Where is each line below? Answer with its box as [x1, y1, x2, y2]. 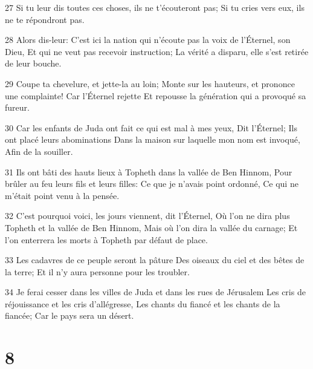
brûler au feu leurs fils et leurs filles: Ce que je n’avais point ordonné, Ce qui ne [5, 177, 298, 190]
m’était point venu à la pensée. [5, 189, 120, 201]
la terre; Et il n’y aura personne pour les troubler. [5, 265, 190, 278]
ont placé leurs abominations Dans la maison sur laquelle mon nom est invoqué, [5, 133, 300, 146]
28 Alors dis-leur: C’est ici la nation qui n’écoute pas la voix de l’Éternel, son [5, 33, 291, 46]
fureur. [5, 101, 30, 114]
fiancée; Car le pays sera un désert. [5, 309, 134, 322]
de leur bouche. [5, 57, 62, 70]
